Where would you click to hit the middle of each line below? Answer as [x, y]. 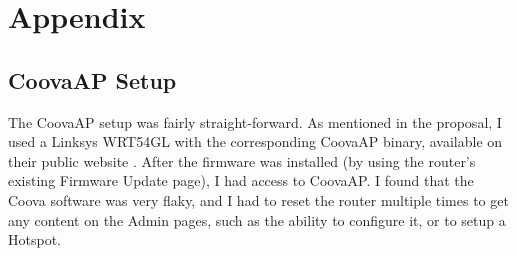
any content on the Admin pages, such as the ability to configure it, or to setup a [257, 219]
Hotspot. [34, 239]
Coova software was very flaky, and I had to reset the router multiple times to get [258, 199]
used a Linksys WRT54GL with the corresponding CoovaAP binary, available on [255, 141]
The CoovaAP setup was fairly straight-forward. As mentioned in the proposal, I [255, 121]
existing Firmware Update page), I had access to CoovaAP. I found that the [241, 180]
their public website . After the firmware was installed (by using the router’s [242, 160]
